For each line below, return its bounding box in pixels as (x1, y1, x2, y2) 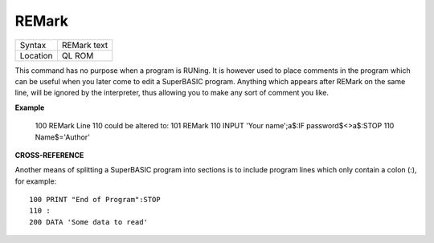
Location (19, 50, 53, 61)
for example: (14, 176, 57, 186)
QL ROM (61, 50, 94, 61)
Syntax (19, 39, 47, 51)
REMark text (61, 39, 108, 51)
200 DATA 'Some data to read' (29, 217, 149, 226)
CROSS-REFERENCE (14, 150, 84, 160)
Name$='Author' (35, 132, 90, 142)
